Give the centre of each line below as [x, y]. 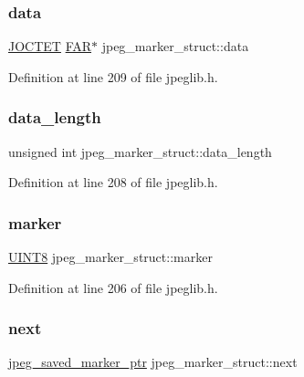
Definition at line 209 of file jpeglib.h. [113, 76]
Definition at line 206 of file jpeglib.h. [113, 287]
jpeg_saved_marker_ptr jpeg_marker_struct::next [153, 362]
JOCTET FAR [50, 46]
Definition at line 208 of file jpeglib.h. [113, 182]
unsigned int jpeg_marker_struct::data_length [140, 151]
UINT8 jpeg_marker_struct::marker [110, 257]
